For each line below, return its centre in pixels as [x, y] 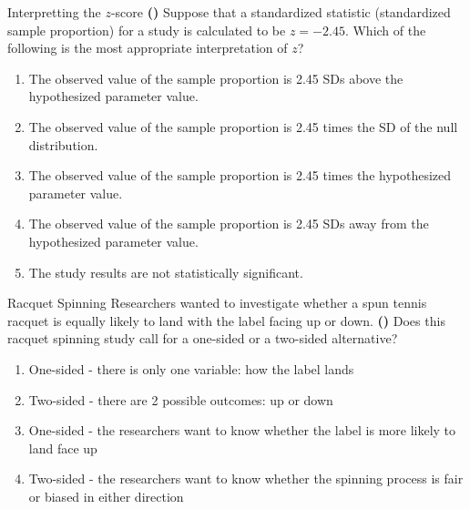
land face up [63, 448]
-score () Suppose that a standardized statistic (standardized [281, 12]
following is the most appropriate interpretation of [148, 48]
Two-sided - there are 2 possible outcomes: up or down [181, 399]
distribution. [63, 144]
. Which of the [385, 30]
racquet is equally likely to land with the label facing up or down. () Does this [226, 320]
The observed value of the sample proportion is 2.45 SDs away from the [229, 224]
